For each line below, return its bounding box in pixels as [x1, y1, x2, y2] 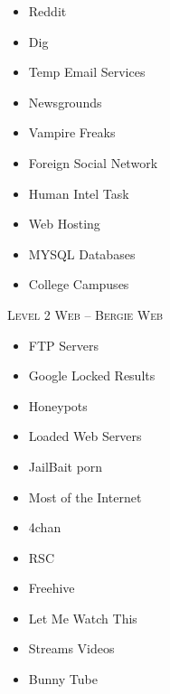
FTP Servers [28, 335, 99, 354]
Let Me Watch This [28, 608, 137, 627]
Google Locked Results [28, 366, 156, 385]
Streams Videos [28, 639, 115, 658]
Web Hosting [28, 214, 100, 233]
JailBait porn [28, 456, 103, 475]
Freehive [28, 578, 75, 597]
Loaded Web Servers [28, 427, 142, 445]
